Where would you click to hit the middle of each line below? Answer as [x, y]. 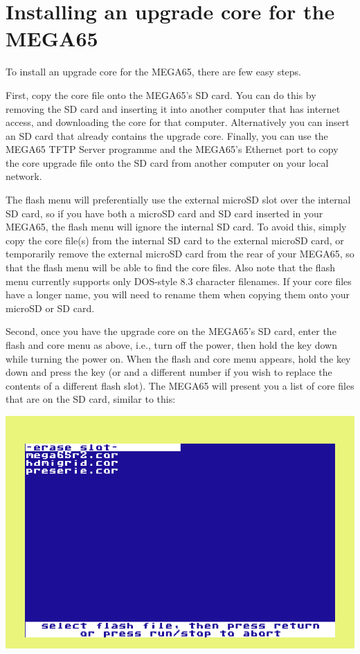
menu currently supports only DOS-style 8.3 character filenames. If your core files [179, 281]
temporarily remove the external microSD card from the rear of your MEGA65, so [180, 254]
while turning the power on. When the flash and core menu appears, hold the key [178, 358]
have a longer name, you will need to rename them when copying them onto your [178, 294]
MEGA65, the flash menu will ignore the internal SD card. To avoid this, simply [176, 227]
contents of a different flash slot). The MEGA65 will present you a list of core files [180, 385]
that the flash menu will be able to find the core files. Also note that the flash [170, 267]
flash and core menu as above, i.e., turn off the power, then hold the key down [171, 345]
